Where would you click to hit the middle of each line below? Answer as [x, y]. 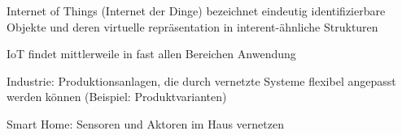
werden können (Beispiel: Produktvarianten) [117, 97]
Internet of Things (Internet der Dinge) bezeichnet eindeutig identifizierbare [196, 11]
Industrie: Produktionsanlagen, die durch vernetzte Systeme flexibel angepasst [201, 80]
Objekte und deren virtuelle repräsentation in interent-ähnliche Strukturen [192, 26]
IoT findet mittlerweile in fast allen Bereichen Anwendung [151, 54]
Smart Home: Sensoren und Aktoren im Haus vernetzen [145, 123]
